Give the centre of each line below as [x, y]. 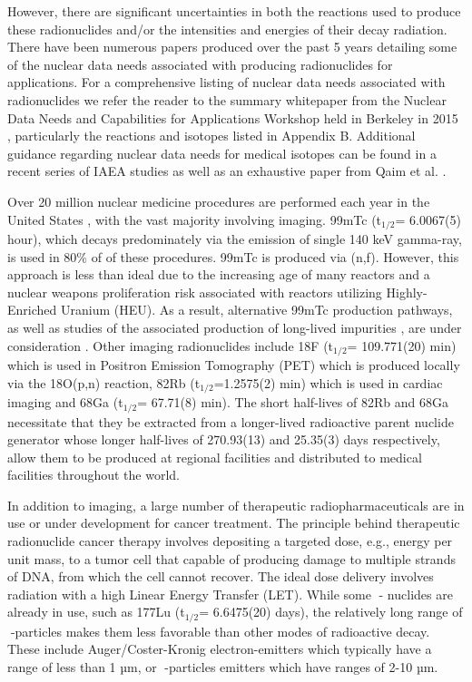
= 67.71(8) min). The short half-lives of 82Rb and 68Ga [293, 402]
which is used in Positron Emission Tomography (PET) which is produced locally [234, 365]
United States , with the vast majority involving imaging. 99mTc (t [195, 219]
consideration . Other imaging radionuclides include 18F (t [171, 345]
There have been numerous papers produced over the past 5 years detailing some [232, 47]
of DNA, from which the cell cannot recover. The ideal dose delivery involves [221, 576]
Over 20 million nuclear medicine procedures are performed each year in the [219, 201]
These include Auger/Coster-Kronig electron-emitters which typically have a [220, 649]
